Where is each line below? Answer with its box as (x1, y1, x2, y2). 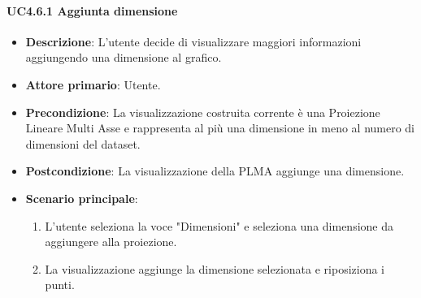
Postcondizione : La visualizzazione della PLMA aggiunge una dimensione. (25, 162, 405, 179)
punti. (45, 276, 75, 293)
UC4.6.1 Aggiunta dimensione (7, 2, 178, 19)
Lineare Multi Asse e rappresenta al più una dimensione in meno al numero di (25, 119, 415, 136)
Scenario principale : (25, 189, 138, 206)
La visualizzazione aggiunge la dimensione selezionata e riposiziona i (45, 260, 385, 277)
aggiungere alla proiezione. (45, 233, 177, 250)
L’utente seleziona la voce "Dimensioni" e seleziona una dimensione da (45, 217, 393, 234)
